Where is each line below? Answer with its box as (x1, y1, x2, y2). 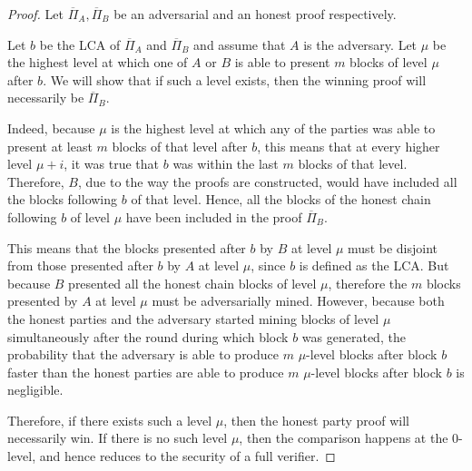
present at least (7, 136, 93, 155)
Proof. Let (7, 5, 64, 23)
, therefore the (328, 273, 408, 292)
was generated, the (301, 327, 406, 346)
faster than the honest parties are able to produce (7, 362, 284, 381)
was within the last (172, 154, 279, 173)
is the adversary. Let (303, 34, 418, 54)
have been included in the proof (125, 207, 302, 226)
